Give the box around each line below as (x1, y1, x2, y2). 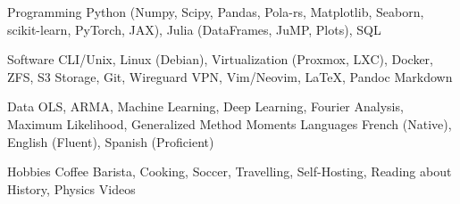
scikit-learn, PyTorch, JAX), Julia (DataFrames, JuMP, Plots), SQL (7, 20, 381, 38)
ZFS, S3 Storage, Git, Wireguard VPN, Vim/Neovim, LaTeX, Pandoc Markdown (7, 67, 453, 86)
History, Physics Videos (7, 179, 136, 198)
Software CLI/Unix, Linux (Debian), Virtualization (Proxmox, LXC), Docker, (7, 50, 433, 69)
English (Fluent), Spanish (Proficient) (7, 132, 214, 151)
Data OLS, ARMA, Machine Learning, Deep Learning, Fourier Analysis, (7, 97, 404, 116)
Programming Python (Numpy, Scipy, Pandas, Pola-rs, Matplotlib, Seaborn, (7, 3, 424, 20)
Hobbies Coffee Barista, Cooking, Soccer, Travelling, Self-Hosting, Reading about (7, 162, 452, 181)
